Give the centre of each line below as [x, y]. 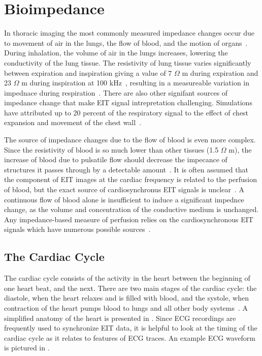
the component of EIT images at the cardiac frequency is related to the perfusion [130, 179]
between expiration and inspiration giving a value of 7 [88, 72]
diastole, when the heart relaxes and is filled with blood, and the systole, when [126, 298]
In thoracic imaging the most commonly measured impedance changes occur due [129, 33]
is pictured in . [27, 348]
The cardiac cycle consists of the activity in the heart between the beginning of [127, 278]
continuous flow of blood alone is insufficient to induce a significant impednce [124, 199]
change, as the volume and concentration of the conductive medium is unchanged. [132, 209]
